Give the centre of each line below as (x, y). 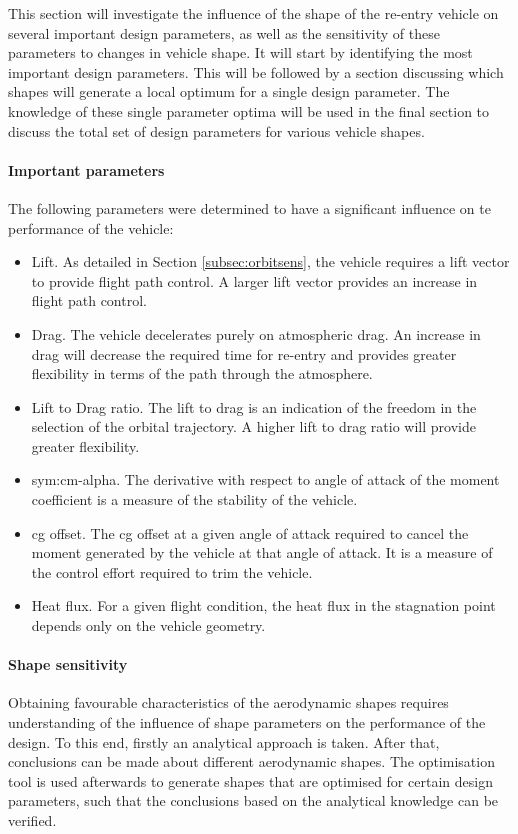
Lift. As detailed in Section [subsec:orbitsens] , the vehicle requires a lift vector (270, 261)
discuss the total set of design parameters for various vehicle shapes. (216, 130)
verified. (32, 820)
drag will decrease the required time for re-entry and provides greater (244, 353)
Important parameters (86, 169)
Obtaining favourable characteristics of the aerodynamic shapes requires (228, 702)
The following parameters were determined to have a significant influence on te (249, 207)
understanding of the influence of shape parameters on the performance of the (247, 722)
